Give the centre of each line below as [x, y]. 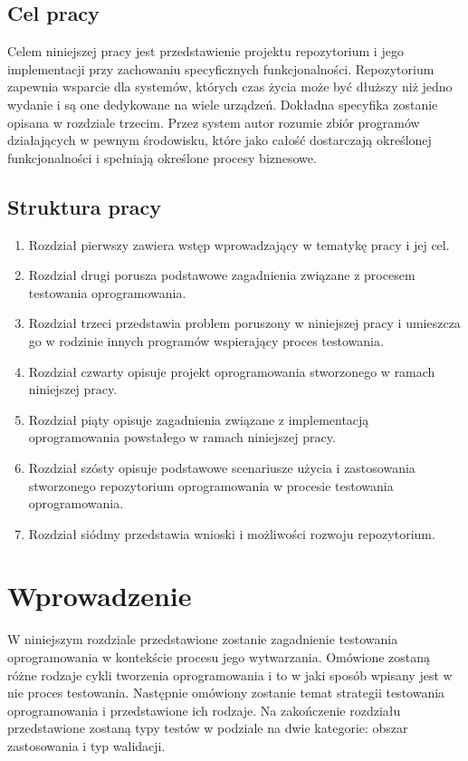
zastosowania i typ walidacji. [86, 745]
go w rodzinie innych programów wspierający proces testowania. [206, 340]
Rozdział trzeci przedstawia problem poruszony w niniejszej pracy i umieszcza [244, 323]
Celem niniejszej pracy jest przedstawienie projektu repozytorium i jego [205, 51]
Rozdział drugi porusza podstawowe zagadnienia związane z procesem [222, 275]
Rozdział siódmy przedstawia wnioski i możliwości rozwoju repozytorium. [232, 533]
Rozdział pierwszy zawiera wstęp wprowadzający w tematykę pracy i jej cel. [239, 244]
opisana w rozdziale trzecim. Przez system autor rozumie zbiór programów [214, 122]
